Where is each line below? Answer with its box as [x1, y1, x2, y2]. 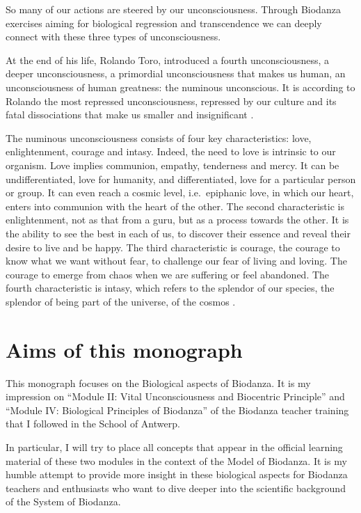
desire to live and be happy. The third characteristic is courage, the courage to [6, 239, 340, 254]
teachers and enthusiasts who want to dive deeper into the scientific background [6, 480, 346, 495]
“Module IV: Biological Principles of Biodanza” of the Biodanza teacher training [6, 402, 349, 417]
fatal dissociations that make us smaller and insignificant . [6, 107, 254, 122]
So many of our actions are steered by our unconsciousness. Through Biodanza [6, 2, 341, 16]
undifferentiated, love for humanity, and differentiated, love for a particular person [6, 171, 356, 186]
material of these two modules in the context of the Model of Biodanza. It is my [6, 453, 347, 468]
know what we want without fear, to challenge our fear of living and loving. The [6, 253, 347, 268]
